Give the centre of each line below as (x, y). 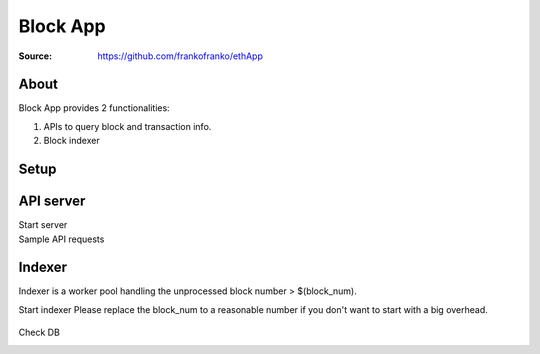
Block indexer (71, 141)
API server (52, 201)
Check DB (39, 332)
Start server (43, 225)
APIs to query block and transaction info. (127, 126)
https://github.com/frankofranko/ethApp (180, 56)
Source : (35, 56)
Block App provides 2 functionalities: (94, 108)
